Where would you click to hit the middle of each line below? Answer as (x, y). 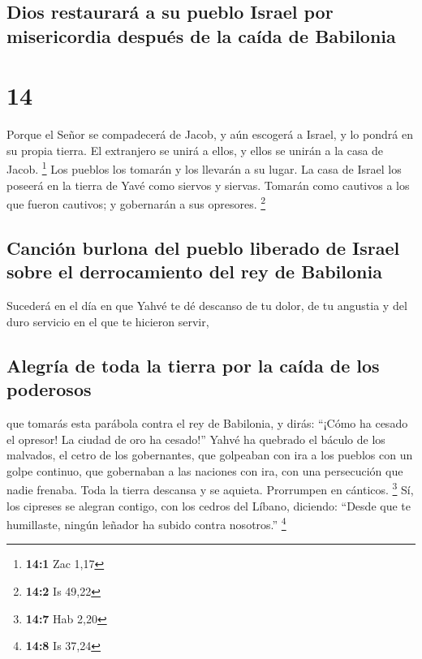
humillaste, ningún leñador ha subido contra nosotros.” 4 (146, 523)
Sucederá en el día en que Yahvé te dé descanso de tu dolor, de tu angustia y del (207, 306)
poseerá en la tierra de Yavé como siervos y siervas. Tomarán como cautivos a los (208, 185)
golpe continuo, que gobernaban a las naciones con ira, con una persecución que (205, 470)
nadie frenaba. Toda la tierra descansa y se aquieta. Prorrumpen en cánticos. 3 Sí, (210, 488)
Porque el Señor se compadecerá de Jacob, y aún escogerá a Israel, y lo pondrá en (210, 134)
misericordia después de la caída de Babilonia (201, 35)
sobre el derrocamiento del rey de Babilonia (194, 271)
